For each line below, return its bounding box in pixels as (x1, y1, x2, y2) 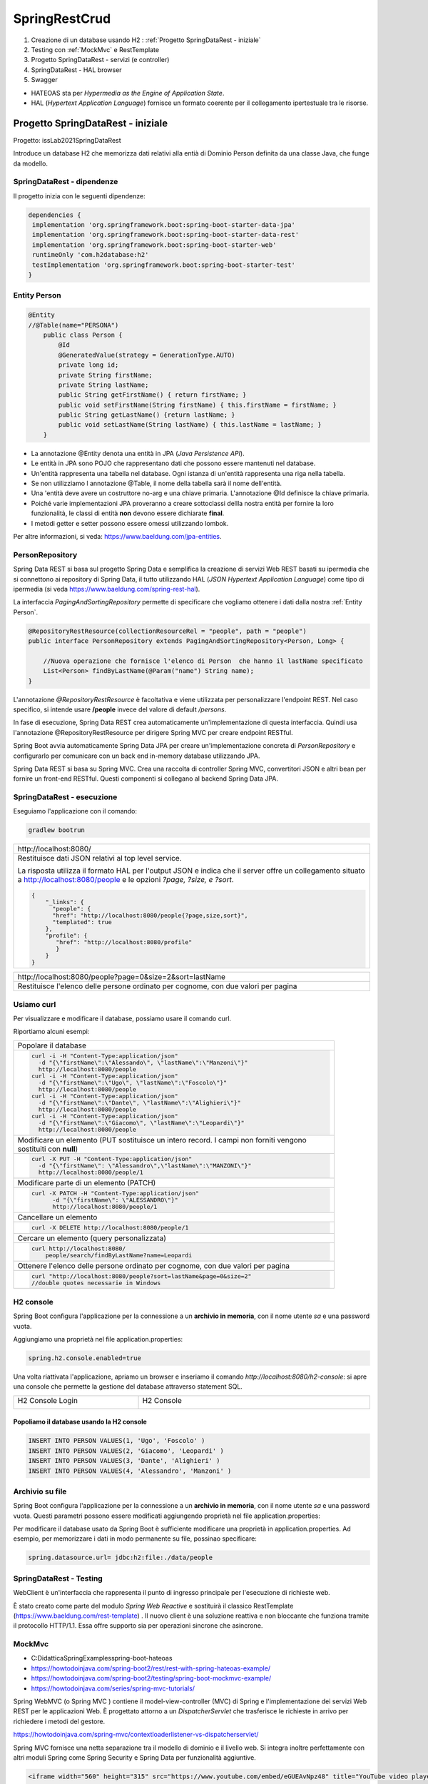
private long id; (58, 361, 119, 369)
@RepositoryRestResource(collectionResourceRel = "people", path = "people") (28, 627, 307, 635)
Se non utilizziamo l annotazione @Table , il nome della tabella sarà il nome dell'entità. (31, 479, 282, 488)
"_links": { (45, 898, 85, 906)
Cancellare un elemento (17, 1212, 98, 1222)
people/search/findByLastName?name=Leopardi (45, 1251, 193, 1259)
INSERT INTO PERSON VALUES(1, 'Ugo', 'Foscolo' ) (28, 1436, 205, 1445)
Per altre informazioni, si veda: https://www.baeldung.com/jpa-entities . (13, 532, 222, 540)
